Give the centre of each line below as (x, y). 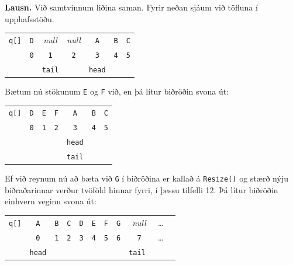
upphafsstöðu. (30, 18)
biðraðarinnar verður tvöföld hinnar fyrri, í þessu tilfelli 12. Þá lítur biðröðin (142, 189)
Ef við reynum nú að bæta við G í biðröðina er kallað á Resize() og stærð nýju (146, 178)
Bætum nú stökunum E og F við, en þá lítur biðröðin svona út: (117, 91)
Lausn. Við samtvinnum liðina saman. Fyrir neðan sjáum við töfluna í (131, 7)
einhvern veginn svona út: (51, 201)
